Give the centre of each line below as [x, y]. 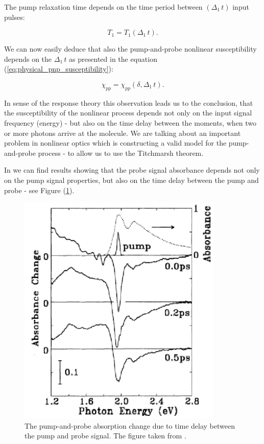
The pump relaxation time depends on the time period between [103, 7]
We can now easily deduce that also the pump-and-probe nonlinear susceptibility [130, 49]
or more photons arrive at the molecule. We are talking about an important [123, 133]
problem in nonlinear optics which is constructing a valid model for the [115, 143]
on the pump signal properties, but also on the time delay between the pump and [131, 180]
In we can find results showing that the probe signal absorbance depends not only [132, 170]
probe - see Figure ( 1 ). [39, 190]
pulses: [15, 17]
